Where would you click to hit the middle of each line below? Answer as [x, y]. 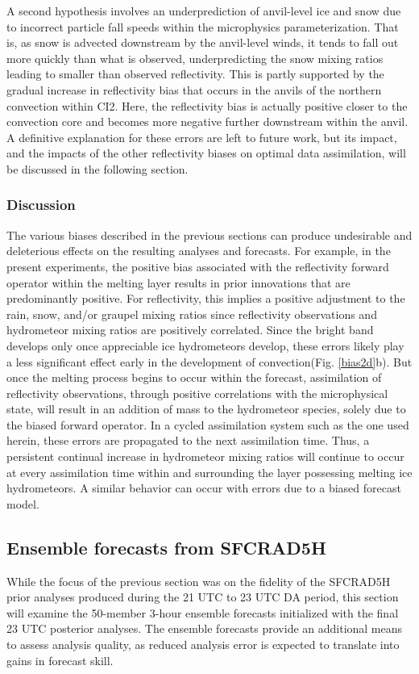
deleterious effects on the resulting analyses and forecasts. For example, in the [199, 251]
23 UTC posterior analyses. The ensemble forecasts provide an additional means [205, 628]
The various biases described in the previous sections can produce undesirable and [209, 234]
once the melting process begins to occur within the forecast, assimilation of [194, 377]
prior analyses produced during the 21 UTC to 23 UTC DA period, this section [203, 597]
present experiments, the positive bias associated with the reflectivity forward [198, 266]
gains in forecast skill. [60, 660]
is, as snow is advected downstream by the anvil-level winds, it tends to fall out [203, 42]
